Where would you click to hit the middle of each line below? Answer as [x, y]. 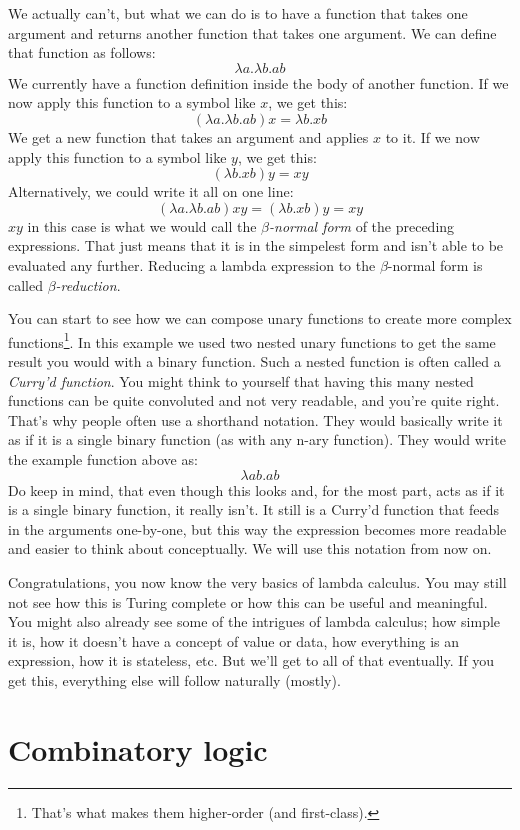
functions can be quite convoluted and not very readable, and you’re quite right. [254, 400]
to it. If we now [432, 136]
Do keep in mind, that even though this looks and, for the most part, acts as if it [256, 489]
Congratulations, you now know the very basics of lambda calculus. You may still [257, 581]
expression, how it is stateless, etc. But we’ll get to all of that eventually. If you [251, 660]
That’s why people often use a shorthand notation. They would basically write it [255, 419]
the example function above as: [103, 458]
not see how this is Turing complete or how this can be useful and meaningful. [248, 601]
